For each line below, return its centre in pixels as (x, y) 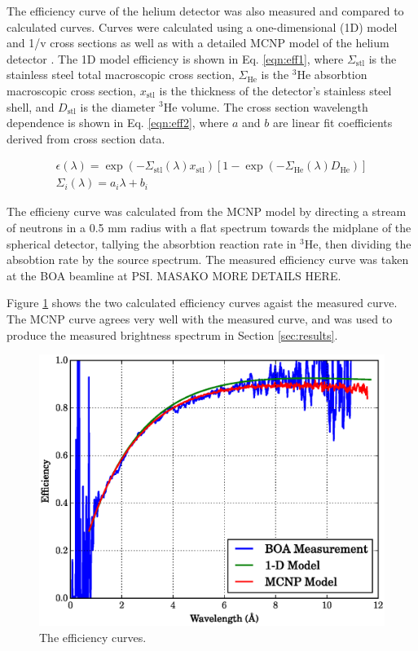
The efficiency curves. (93, 638)
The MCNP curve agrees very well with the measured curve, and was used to (200, 318)
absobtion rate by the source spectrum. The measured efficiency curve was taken (208, 260)
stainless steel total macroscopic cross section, (121, 75)
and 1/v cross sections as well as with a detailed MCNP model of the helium (198, 43)
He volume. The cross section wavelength (266, 106)
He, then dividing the (358, 243)
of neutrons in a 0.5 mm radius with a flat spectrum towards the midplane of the (209, 227)
